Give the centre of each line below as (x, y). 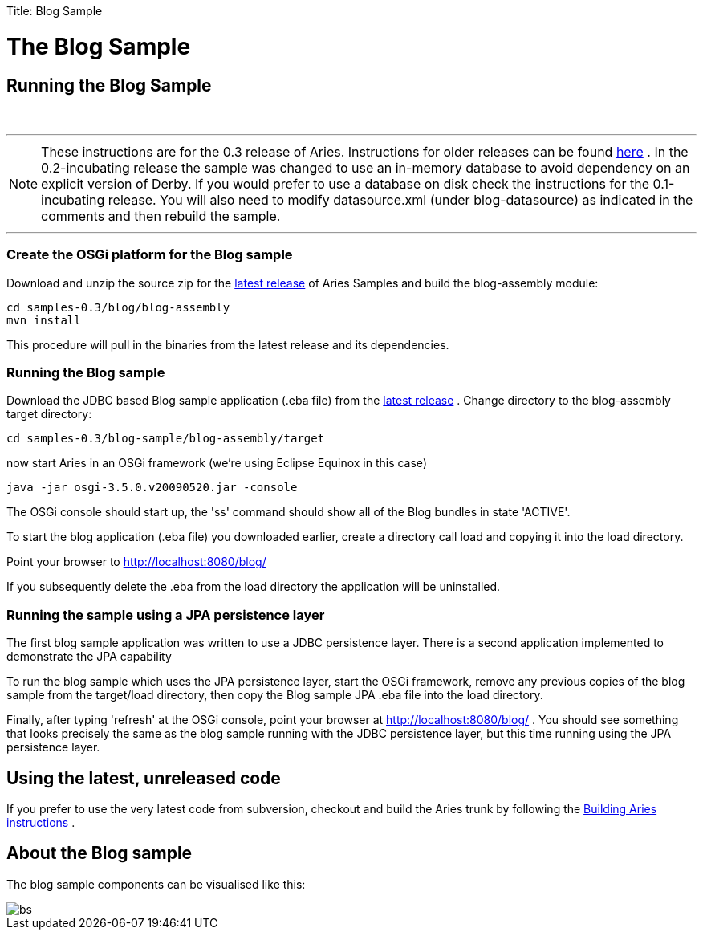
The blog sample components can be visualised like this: (156, 884)
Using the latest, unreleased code (144, 778)
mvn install (44, 320)
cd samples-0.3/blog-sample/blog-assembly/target (166, 439)
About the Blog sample (100, 853)
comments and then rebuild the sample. (161, 216)
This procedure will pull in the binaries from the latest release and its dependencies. (228, 344)
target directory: (49, 414)
